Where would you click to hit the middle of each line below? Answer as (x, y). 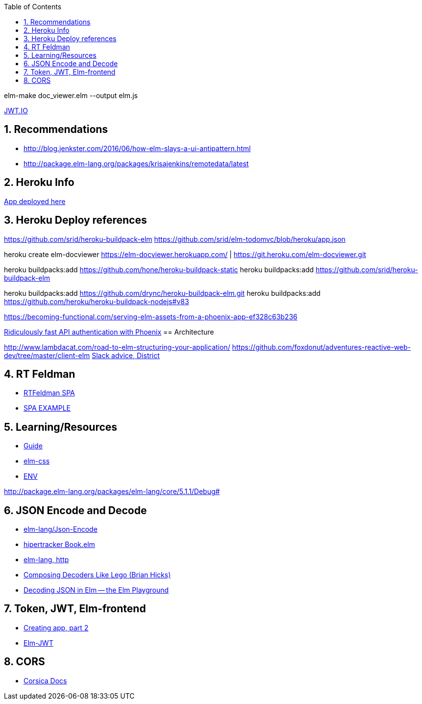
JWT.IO (16, 111)
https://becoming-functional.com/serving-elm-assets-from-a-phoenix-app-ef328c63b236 (151, 316)
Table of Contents (33, 7)
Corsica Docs (45, 680)
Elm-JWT (38, 643)
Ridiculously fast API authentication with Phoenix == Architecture (109, 332)
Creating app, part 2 (56, 627)
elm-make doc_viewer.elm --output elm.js (71, 95)
